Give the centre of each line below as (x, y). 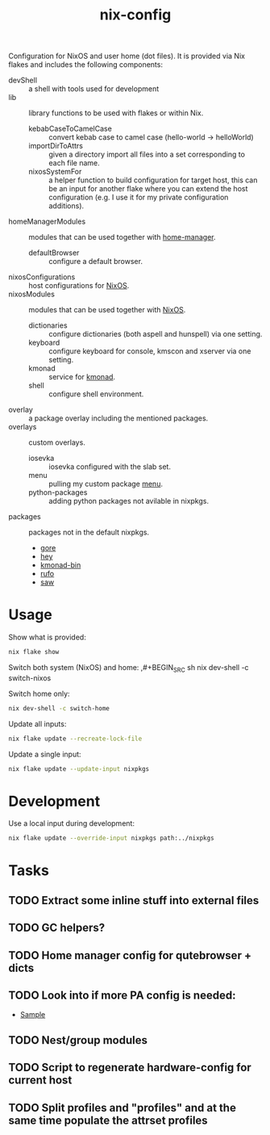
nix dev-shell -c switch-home (59, 708)
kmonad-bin (60, 565)
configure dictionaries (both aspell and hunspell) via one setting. (156, 334)
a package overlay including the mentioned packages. (118, 418)
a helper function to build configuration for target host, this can (153, 180)
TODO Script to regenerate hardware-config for (130, 1068)
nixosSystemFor (55, 172)
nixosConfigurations (42, 277)
